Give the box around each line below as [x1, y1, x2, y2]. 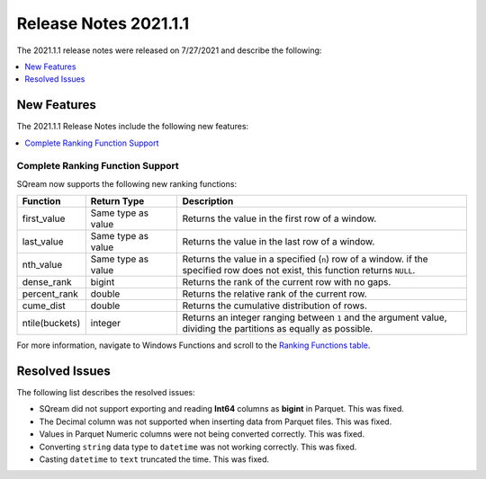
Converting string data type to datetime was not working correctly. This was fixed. [39, 441, 357, 452]
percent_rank [22, 288, 78, 300]
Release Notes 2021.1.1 [16, 13, 190, 33]
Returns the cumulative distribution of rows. [182, 299, 368, 312]
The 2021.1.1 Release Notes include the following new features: [16, 121, 249, 132]
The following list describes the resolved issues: [16, 387, 195, 398]
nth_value [22, 259, 63, 271]
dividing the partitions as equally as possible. [182, 323, 373, 335]
